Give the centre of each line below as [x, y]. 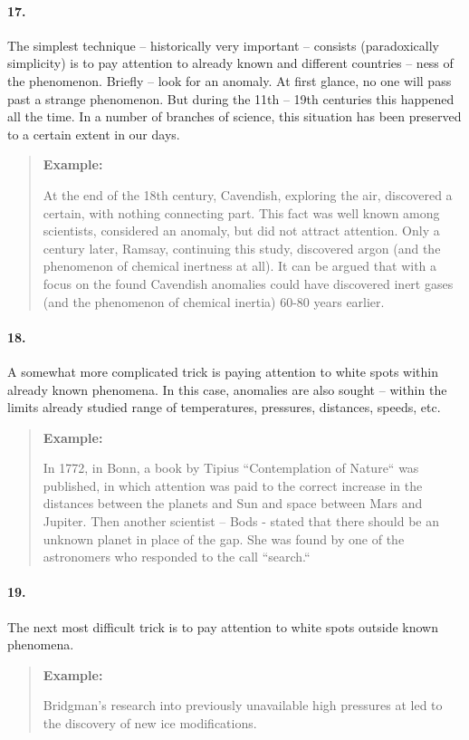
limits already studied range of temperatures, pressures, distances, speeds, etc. [224, 407]
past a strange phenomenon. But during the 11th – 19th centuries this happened [231, 98]
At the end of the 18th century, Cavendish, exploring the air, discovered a [248, 194]
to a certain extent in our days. [94, 134]
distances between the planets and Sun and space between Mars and [233, 503]
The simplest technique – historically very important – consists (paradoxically [224, 45]
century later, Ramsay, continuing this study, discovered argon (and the [242, 248]
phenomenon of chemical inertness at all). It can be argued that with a [240, 266]
